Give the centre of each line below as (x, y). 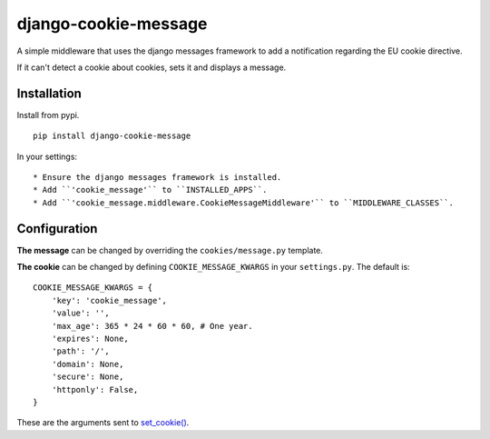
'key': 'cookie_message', (109, 300)
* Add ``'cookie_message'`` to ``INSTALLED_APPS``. (150, 190)
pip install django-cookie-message (112, 136)
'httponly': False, (95, 389)
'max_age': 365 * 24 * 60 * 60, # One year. (152, 326)
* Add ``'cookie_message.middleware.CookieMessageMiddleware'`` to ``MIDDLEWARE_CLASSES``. (243, 203)
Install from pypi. (48, 115)
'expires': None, (90, 339)
